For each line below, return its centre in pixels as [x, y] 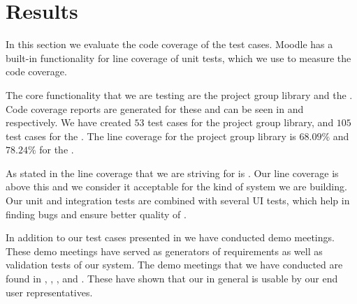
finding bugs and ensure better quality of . [96, 214]
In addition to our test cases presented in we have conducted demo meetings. [170, 237]
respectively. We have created [68, 122]
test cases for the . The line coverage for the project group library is [151, 136]
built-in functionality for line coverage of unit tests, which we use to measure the [178, 58]
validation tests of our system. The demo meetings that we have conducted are [174, 265]
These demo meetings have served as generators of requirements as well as [164, 251]
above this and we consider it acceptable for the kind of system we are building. [176, 187]
